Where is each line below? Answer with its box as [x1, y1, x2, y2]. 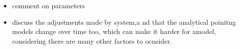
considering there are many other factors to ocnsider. [12, 35, 172, 46]
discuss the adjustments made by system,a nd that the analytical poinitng [12, 16, 236, 27]
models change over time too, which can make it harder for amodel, [12, 26, 216, 36]
